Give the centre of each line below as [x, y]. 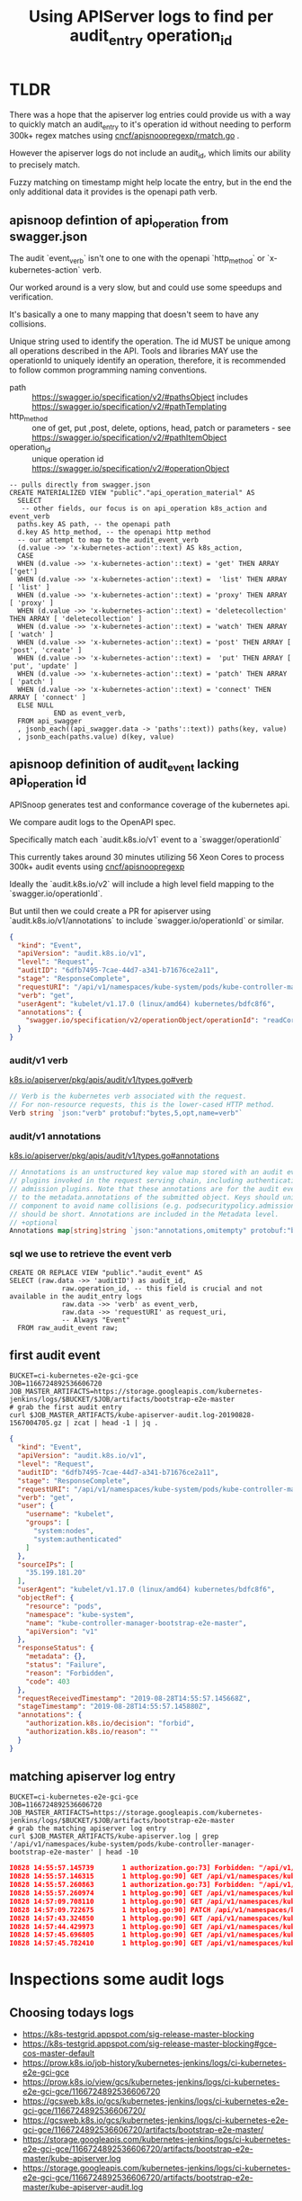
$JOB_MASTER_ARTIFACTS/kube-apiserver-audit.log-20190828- [142, 1415]
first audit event [55, 1355]
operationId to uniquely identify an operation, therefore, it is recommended [147, 360]
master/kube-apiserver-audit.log [83, 2188]
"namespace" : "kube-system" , [80, 1614]
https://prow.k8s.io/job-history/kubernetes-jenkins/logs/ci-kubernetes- [154, 2063]
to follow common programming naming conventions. [108, 370]
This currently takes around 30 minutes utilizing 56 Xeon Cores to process [147, 857]
